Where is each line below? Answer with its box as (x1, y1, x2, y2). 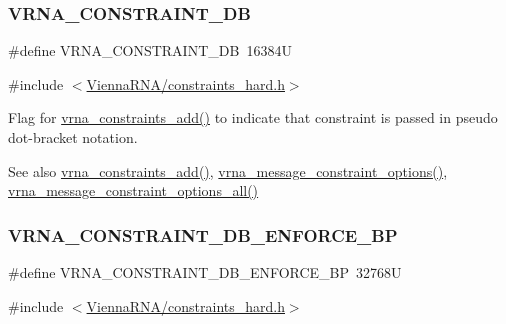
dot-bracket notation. (8, 127, 138, 147)
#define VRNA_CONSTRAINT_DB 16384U (8, 40, 292, 61)
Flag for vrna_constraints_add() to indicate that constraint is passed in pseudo (8, 107, 498, 128)
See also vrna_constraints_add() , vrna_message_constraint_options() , (8, 160, 448, 181)
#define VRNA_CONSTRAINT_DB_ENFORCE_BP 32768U (8, 262, 402, 282)
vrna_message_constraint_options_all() (8, 180, 259, 201)
